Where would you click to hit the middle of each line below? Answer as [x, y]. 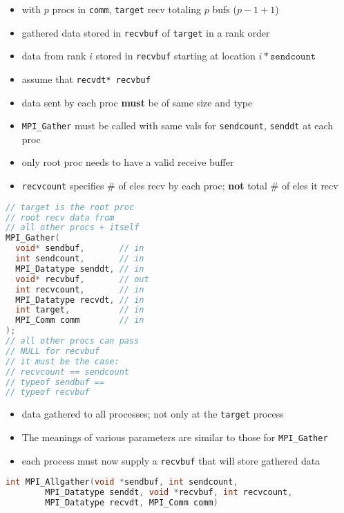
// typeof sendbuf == [55, 382]
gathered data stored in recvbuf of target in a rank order [146, 32]
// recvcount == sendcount [67, 372]
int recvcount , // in [80, 289]
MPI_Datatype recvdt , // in [80, 300]
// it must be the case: [63, 361]
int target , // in [80, 310]
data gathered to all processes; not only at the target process [153, 414]
